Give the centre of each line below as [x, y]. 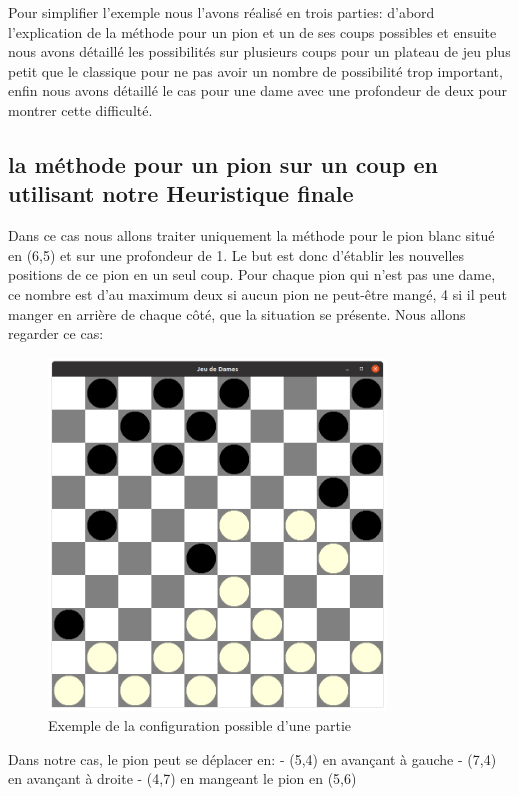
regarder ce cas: [56, 333]
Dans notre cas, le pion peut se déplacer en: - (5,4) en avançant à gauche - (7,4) [252, 758]
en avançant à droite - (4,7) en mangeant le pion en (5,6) [182, 778]
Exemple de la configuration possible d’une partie [200, 724]
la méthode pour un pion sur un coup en [223, 163]
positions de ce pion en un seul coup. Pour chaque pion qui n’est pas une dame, [252, 274]
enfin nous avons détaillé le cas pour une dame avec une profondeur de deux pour [257, 90]
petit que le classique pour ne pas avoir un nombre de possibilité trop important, [255, 70]
